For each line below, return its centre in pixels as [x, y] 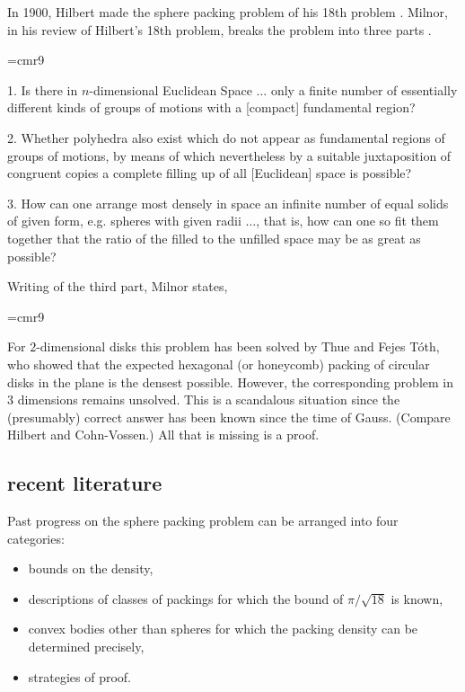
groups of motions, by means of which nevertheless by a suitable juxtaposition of [229, 155]
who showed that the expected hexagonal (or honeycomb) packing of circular [219, 364]
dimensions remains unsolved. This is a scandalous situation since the [209, 399]
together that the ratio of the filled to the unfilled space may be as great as [214, 238]
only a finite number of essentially [364, 89]
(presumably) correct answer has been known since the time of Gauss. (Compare [229, 417]
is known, [417, 598]
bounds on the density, [91, 568]
